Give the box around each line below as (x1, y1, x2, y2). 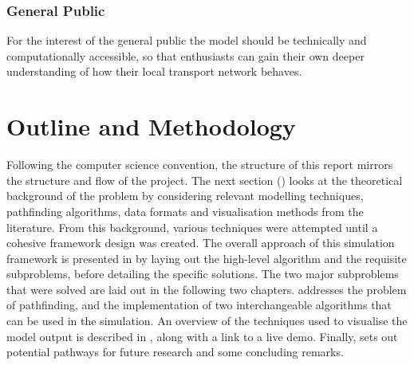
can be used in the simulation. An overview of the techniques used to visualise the (6, 312, 408, 329)
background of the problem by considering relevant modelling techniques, (6, 187, 364, 204)
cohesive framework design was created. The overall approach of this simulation (6, 234, 395, 251)
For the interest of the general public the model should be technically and (6, 32, 367, 49)
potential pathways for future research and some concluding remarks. (6, 343, 344, 360)
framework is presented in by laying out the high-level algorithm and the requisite (6, 249, 407, 266)
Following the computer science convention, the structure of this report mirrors (6, 156, 393, 173)
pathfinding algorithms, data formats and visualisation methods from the (6, 202, 364, 219)
